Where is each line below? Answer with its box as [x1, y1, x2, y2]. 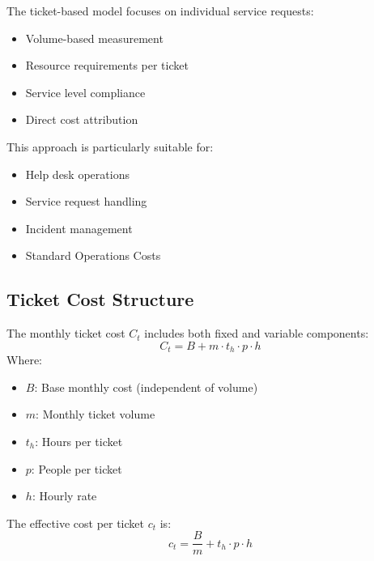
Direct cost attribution [25, 111, 138, 128]
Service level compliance [25, 83, 146, 100]
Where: [6, 351, 42, 368]
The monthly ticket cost [6, 325, 125, 342]
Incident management [25, 219, 133, 236]
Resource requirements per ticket [25, 57, 189, 74]
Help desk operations [25, 165, 130, 182]
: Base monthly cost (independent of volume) [34, 378, 258, 395]
